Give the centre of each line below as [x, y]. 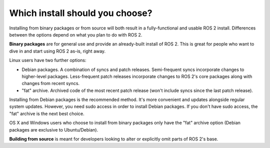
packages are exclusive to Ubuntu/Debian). [54, 129]
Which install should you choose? [81, 13]
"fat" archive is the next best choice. [47, 113]
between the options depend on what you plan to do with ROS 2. [76, 34]
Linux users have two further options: [48, 60]
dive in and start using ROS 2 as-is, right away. [57, 51]
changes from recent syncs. [51, 83]
